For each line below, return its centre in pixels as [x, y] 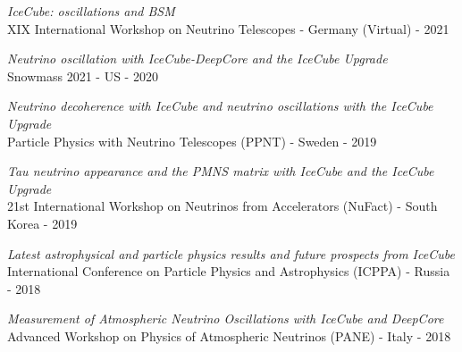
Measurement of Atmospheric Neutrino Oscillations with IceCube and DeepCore [226, 318]
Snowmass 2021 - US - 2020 [83, 75]
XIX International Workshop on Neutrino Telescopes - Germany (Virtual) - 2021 [228, 28]
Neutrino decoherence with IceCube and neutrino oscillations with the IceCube [220, 106]
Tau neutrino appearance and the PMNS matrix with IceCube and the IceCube [221, 171]
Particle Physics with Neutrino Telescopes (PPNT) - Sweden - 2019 [192, 141]
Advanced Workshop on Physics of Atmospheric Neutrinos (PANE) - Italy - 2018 [229, 335]
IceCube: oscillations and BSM [91, 11]
